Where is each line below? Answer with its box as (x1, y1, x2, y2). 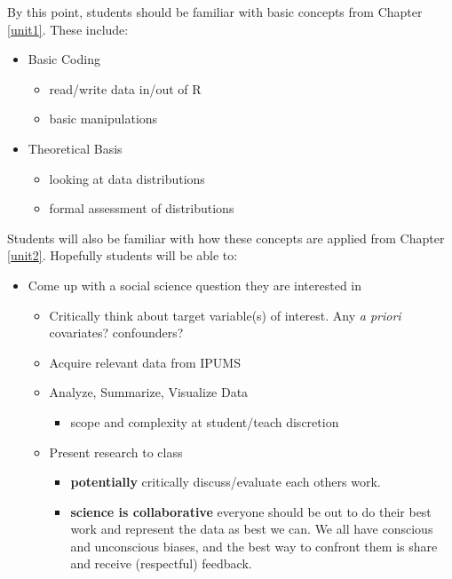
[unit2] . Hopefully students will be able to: (7, 246, 238, 265)
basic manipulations (49, 109, 158, 128)
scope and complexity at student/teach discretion (70, 412, 339, 431)
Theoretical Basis (28, 139, 123, 157)
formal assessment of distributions (49, 199, 234, 218)
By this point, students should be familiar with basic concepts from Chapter (7, 3, 423, 20)
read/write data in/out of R (49, 79, 202, 98)
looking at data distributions (49, 169, 205, 187)
